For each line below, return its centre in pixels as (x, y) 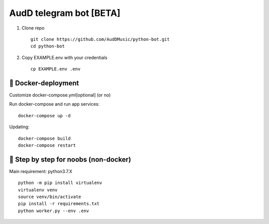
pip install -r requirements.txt (59, 204)
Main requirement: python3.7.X (41, 171)
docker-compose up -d (44, 115)
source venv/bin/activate (50, 197)
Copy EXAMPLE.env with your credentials (65, 57)
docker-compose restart (47, 145)
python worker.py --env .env (54, 211)
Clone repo (33, 28)
